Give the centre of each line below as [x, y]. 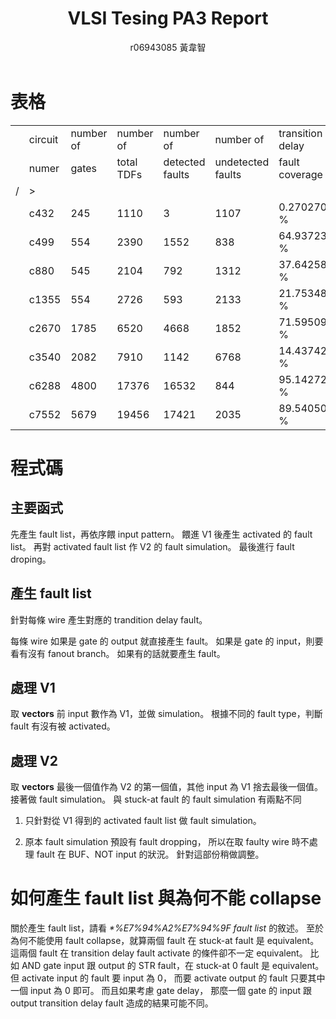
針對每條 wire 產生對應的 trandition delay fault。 [109, 619]
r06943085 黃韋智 [168, 47]
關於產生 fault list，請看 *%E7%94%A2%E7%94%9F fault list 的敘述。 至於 [167, 928]
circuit [43, 139]
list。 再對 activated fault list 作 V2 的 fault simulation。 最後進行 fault [152, 546]
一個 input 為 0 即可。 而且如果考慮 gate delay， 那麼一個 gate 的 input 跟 [161, 991]
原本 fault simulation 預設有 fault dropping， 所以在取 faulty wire [157, 842]
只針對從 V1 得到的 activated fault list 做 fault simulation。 [143, 821]
